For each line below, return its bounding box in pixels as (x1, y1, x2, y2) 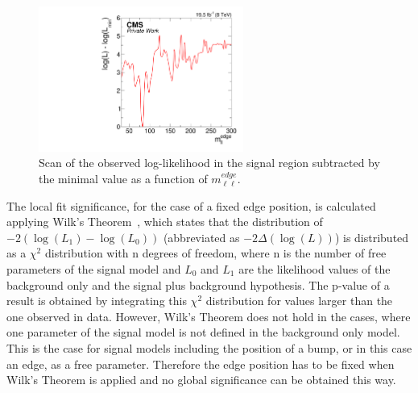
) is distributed (334, 228, 409, 245)
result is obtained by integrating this (6, 292, 187, 309)
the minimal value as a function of (39, 169, 208, 186)
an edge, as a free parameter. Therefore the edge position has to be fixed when (6, 355, 395, 372)
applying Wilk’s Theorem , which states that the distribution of (6, 213, 323, 230)
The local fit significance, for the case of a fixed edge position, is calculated (6, 197, 376, 214)
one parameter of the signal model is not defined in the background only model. (6, 324, 400, 341)
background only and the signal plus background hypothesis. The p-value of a (6, 276, 390, 293)
